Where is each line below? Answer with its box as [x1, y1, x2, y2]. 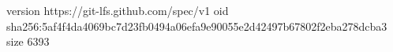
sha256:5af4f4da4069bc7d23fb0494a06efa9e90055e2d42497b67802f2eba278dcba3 [6, 17, 387, 34]
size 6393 [6, 33, 50, 50]
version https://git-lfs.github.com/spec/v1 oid [6, 2, 229, 18]
